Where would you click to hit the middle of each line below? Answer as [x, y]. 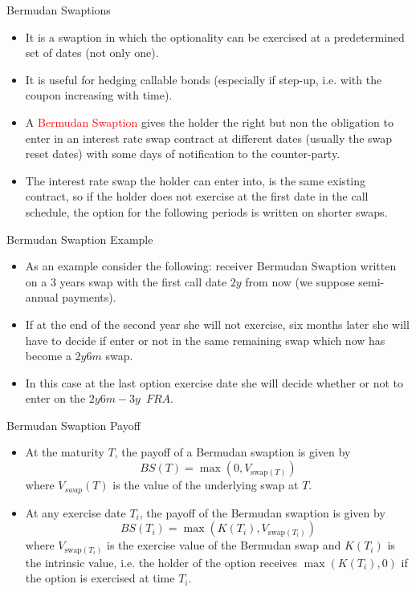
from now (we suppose [300, 281]
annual [42, 297]
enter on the [55, 398]
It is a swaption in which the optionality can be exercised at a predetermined [215, 36]
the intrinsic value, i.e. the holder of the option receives [161, 562]
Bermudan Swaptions [59, 10]
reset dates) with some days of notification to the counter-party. [183, 154]
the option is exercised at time [100, 578]
